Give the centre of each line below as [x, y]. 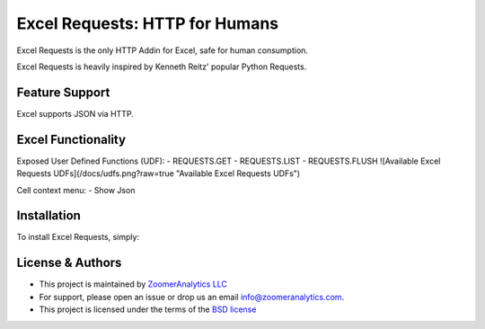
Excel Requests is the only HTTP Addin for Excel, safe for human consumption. [163, 50]
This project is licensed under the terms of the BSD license [148, 309]
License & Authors [69, 263]
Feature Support [63, 92]
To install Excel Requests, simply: [78, 237]
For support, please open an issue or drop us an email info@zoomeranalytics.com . [192, 297]
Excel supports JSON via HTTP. [75, 113]
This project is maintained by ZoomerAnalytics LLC [133, 284]
